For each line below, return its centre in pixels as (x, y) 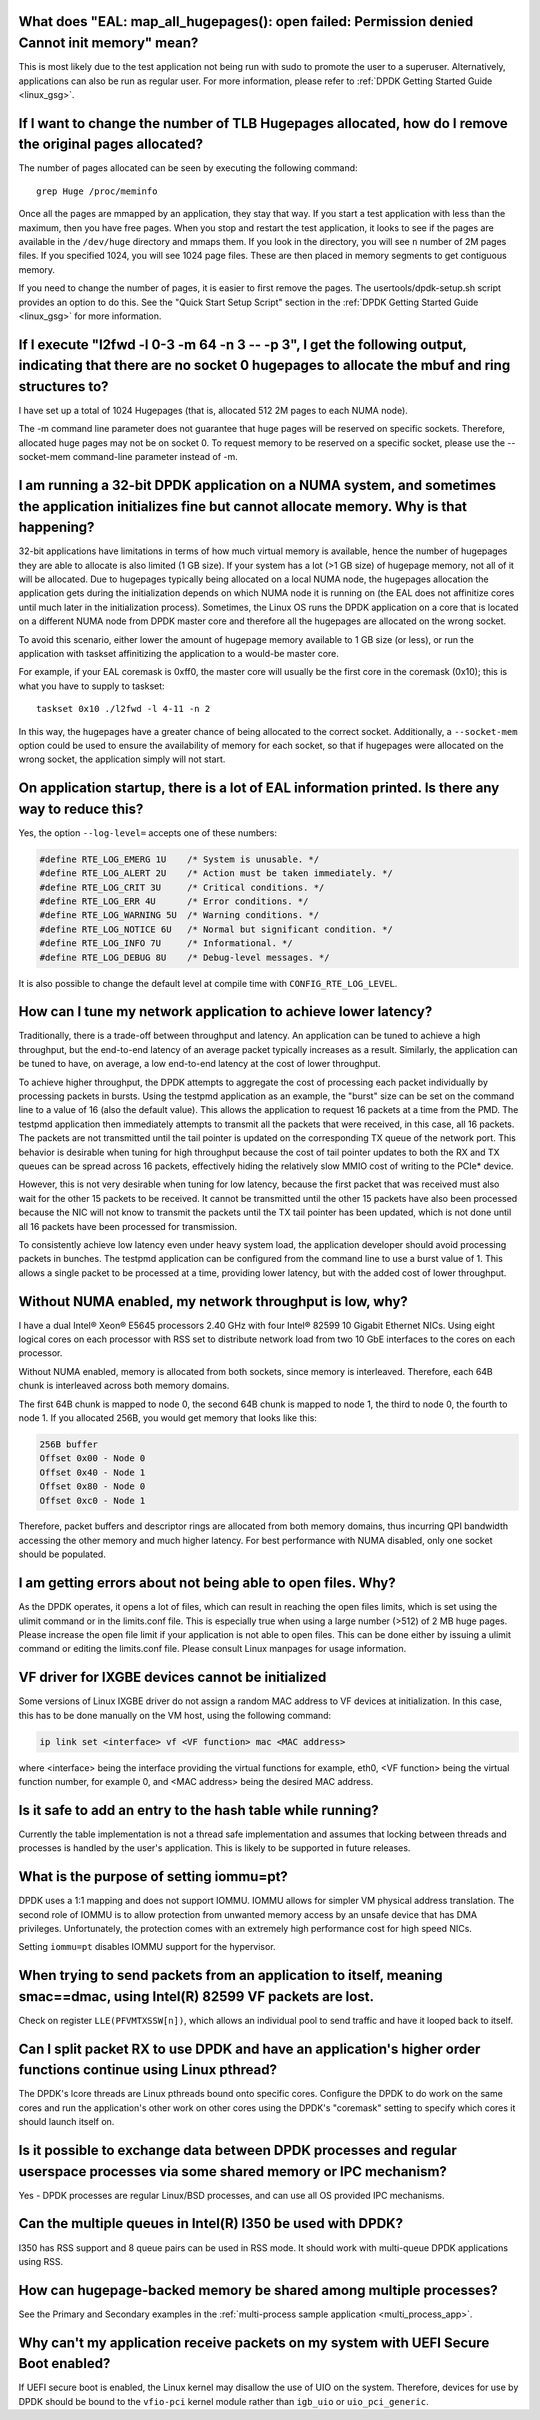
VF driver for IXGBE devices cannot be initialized (172, 1677)
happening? (56, 527)
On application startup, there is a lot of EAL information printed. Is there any (259, 788)
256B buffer (69, 1444)
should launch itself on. (66, 2122)
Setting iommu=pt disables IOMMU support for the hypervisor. (147, 1947)
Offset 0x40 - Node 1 (92, 1472)
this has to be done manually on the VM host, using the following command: (175, 1715)
